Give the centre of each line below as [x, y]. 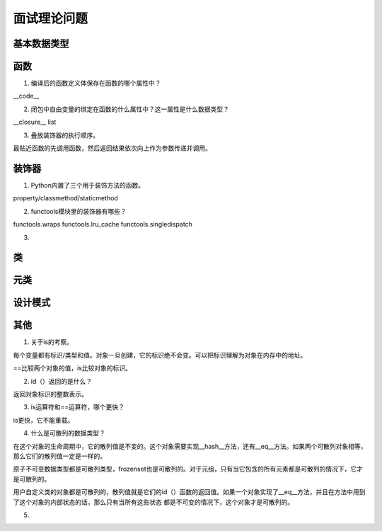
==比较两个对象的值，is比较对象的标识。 [73, 368]
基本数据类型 [41, 44]
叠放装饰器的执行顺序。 [65, 135]
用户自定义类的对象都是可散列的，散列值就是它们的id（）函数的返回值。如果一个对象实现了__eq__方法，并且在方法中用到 [189, 492]
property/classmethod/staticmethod [65, 198]
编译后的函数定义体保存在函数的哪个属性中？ [96, 83]
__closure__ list [35, 122]
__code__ [26, 96]
